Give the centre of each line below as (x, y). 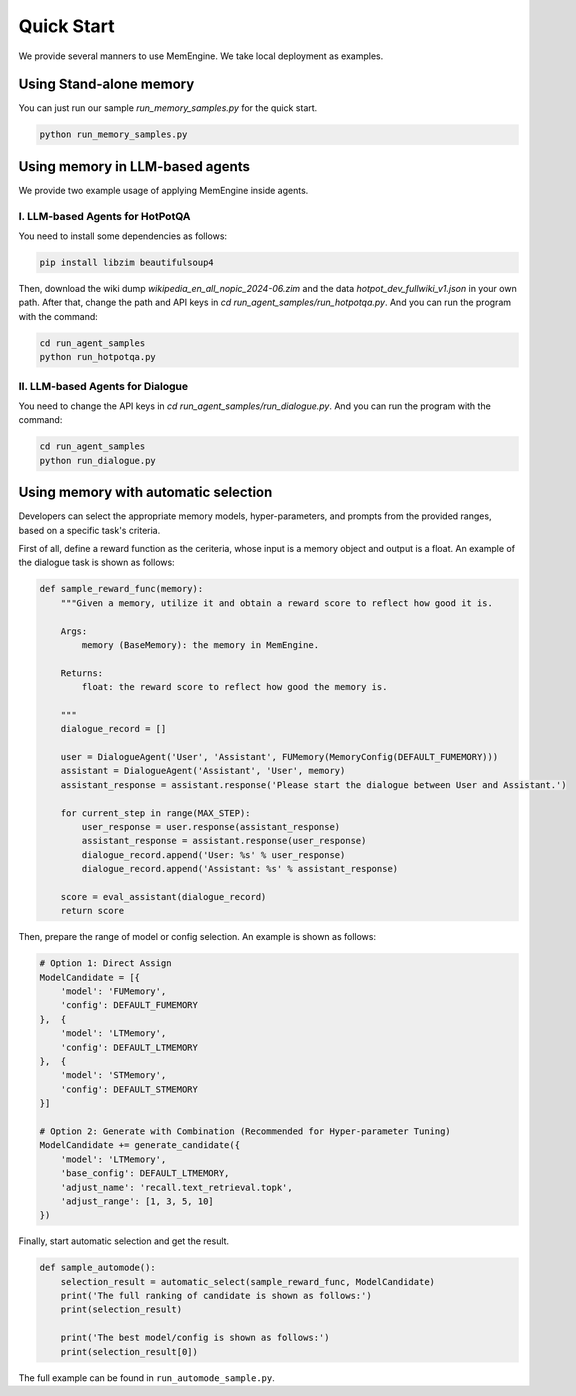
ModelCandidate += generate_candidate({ (139, 1145)
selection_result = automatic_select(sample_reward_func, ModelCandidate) (247, 1281)
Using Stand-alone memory (106, 84)
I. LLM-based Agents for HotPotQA (104, 216)
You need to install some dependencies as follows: (123, 236)
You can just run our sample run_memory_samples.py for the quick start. (168, 108)
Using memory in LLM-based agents (134, 166)
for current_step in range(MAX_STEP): (155, 813)
